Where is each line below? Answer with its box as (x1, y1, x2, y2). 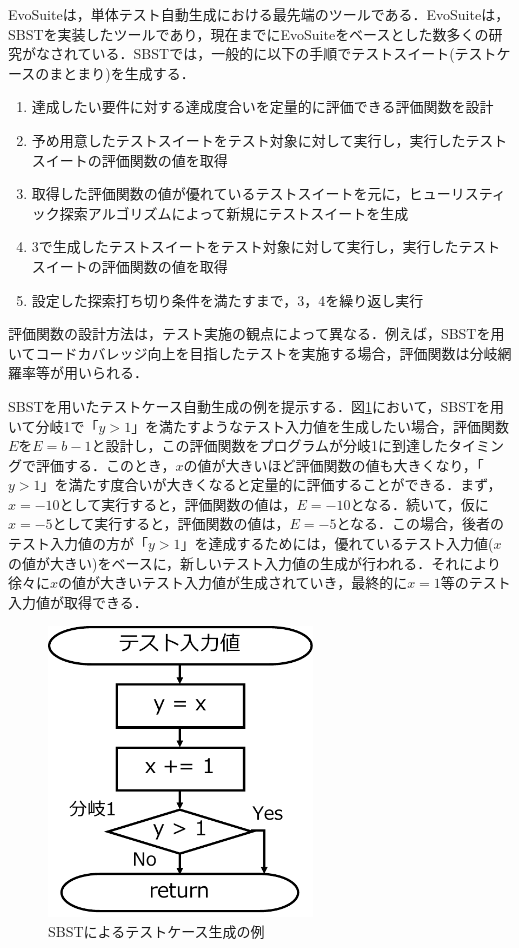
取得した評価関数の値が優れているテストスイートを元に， (31, 183, 409, 204)
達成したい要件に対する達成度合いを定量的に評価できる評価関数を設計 (31, 96, 494, 117)
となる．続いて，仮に (350, 493, 489, 514)
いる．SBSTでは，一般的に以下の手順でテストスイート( (91, 43, 455, 64)
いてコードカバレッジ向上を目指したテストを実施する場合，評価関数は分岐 (8, 342, 498, 363)
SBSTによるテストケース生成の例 (48, 920, 265, 941)
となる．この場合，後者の (336, 513, 505, 534)
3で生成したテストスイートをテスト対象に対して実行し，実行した (31, 236, 459, 257)
